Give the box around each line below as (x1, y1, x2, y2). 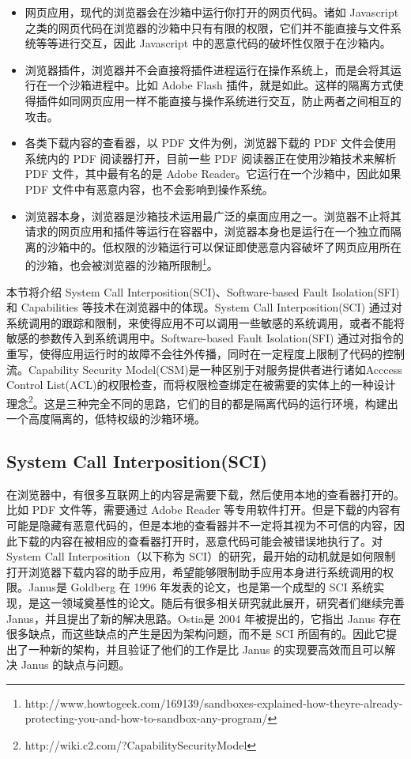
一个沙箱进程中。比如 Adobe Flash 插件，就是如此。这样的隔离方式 (47, 77, 393, 93)
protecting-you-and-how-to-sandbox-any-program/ (25, 710, 268, 727)
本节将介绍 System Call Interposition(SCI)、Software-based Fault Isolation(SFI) (6, 283, 400, 300)
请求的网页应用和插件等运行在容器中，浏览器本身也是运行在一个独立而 (25, 223, 390, 240)
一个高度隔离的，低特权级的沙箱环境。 (6, 410, 205, 426)
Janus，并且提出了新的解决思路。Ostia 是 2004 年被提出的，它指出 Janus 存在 (6, 610, 402, 626)
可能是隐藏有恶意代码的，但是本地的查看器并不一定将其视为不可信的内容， (6, 516, 394, 533)
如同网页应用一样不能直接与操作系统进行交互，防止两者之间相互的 (58, 92, 402, 108)
